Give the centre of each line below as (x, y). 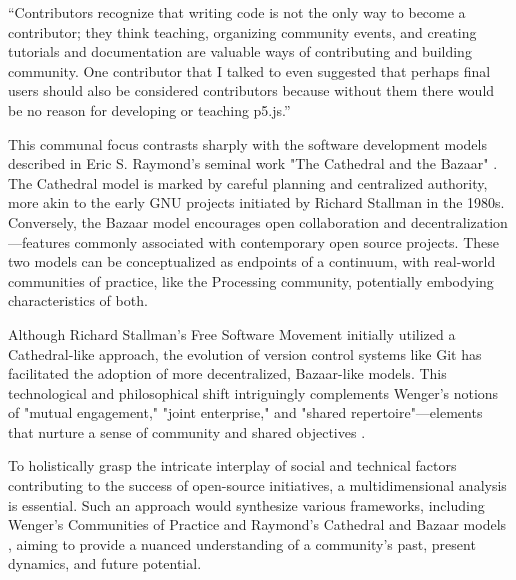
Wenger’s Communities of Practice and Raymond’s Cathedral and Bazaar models (257, 524)
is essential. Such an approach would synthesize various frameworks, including (246, 504)
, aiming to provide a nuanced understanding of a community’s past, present (242, 543)
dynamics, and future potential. (105, 563)
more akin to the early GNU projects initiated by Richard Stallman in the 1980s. (256, 202)
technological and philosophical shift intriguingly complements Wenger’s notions (253, 392)
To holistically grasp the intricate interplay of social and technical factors (232, 465)
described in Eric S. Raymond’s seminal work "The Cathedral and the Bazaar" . (253, 163)
